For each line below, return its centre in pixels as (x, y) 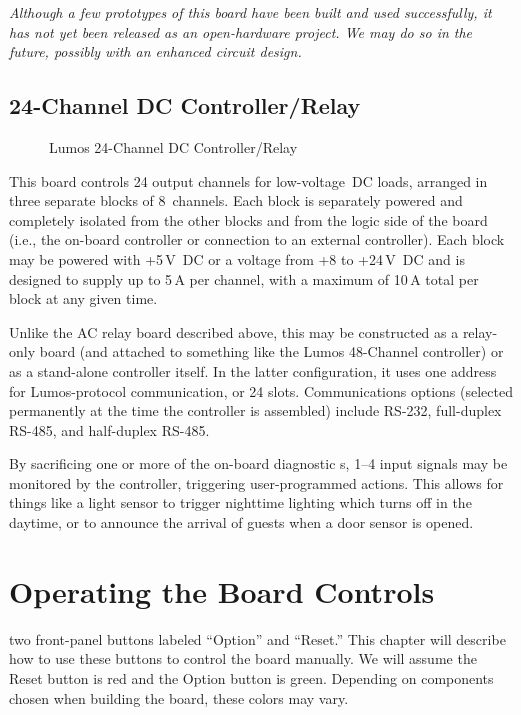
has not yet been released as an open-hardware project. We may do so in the (241, 31)
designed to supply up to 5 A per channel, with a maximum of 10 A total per (244, 278)
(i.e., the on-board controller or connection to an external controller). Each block (257, 239)
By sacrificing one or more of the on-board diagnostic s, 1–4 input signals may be (258, 463)
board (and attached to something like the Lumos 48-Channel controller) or (271, 351)
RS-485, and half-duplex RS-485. (109, 429)
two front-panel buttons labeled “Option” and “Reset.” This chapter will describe (257, 638)
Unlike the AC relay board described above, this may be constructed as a (234, 331)
